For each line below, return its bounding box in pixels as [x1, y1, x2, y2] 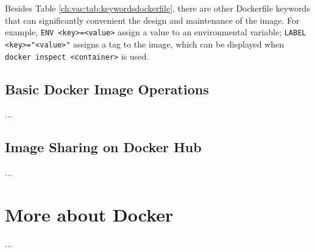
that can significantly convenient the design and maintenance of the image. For [5, 13, 300, 26]
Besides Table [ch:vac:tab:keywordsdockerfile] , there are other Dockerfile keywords [5, 2, 310, 14]
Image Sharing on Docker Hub [5, 138, 202, 156]
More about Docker [5, 201, 174, 226]
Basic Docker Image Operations [5, 79, 209, 98]
